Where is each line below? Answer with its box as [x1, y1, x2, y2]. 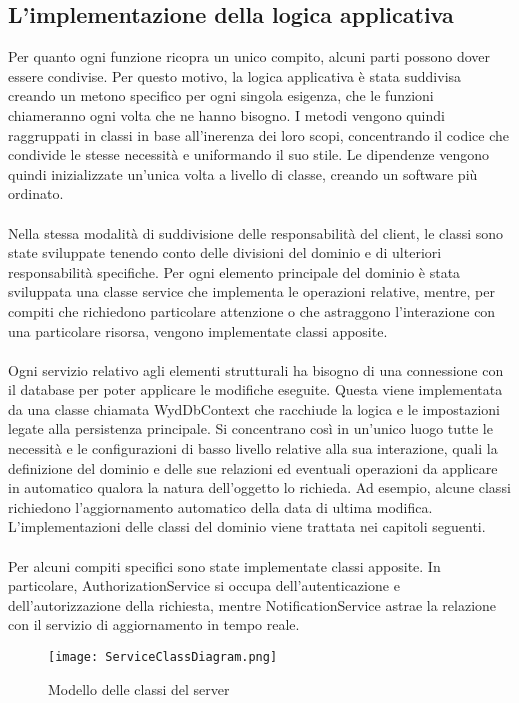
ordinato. [8, 183, 64, 204]
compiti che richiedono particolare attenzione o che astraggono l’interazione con [8, 300, 496, 321]
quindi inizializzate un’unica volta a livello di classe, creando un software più [8, 163, 478, 184]
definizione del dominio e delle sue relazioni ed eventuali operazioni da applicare [8, 457, 498, 478]
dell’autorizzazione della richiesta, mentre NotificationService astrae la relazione [8, 594, 497, 615]
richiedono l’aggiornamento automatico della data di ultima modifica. [8, 496, 433, 517]
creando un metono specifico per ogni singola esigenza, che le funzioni [8, 85, 434, 106]
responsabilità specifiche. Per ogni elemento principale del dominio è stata [8, 261, 461, 282]
